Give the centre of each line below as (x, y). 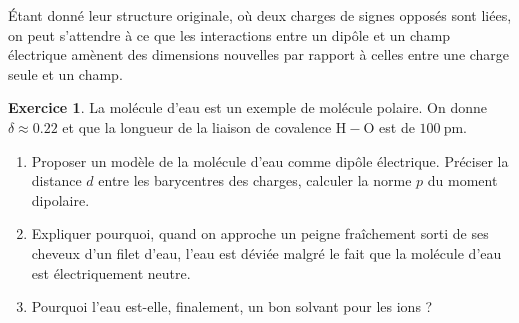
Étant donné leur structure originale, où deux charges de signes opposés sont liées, (260, 15)
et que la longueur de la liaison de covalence (197, 126)
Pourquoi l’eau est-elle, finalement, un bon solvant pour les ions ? (232, 306)
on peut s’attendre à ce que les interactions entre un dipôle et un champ (229, 34)
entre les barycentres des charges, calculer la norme (255, 180)
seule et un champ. (65, 73)
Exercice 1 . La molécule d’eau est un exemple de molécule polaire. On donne (247, 107)
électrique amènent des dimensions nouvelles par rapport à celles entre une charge (259, 54)
